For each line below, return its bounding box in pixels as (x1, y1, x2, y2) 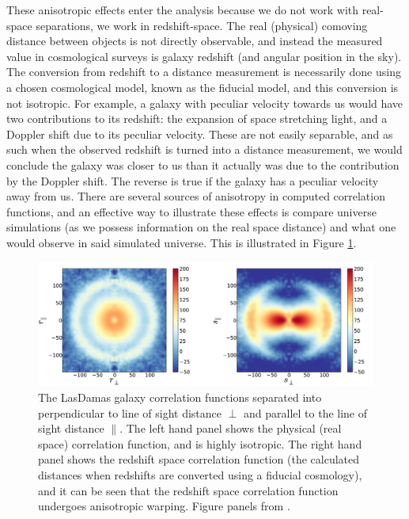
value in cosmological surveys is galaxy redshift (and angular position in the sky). (6, 48, 402, 64)
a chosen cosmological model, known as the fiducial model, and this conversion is (6, 78, 399, 95)
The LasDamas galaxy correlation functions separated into (38, 389, 322, 406)
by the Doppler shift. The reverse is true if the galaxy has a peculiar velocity (6, 172, 379, 189)
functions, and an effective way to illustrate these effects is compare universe (6, 203, 377, 219)
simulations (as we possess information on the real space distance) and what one (6, 219, 396, 235)
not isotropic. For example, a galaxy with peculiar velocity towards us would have (6, 94, 403, 111)
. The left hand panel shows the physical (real (119, 420, 342, 437)
